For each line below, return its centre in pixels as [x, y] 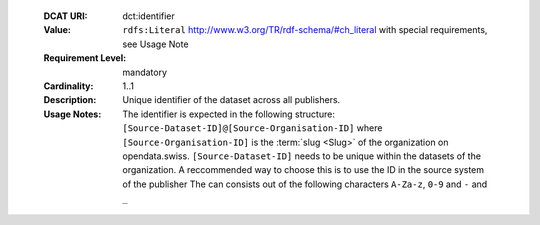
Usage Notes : [72, 114]
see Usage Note [155, 44]
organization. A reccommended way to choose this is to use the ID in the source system [303, 170]
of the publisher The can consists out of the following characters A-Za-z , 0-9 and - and [305, 184]
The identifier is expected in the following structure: [228, 114]
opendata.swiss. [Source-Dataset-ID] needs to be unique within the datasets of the [302, 156]
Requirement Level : [85, 58]
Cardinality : [68, 86]
